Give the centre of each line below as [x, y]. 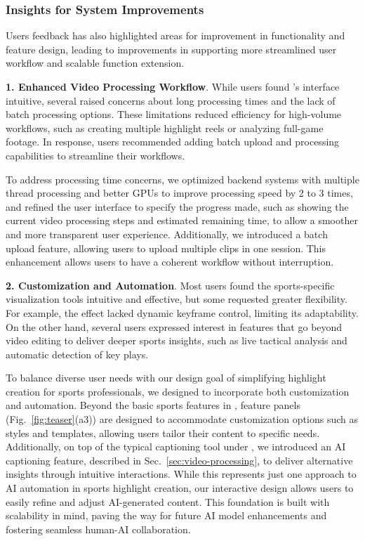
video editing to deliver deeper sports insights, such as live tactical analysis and [177, 340]
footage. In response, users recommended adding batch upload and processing [173, 142]
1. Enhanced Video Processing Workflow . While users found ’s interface [173, 86]
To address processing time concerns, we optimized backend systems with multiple [182, 179]
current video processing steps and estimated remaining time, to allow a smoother [182, 220]
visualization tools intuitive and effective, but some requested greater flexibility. [177, 299]
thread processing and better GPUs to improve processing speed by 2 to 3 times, [179, 193]
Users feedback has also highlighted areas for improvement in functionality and [175, 35]
